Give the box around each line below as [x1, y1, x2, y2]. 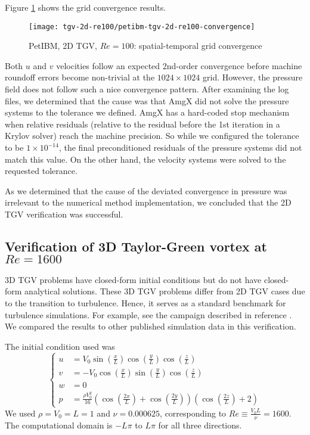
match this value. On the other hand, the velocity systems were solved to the [5, 153, 286, 165]
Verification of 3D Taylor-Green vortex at [5, 237, 267, 255]
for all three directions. [158, 418, 242, 431]
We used [5, 406, 36, 419]
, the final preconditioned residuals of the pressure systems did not [58, 141, 302, 153]
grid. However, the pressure [203, 71, 303, 83]
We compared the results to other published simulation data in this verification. [5, 320, 296, 333]
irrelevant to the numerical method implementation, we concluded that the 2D [5, 196, 292, 209]
